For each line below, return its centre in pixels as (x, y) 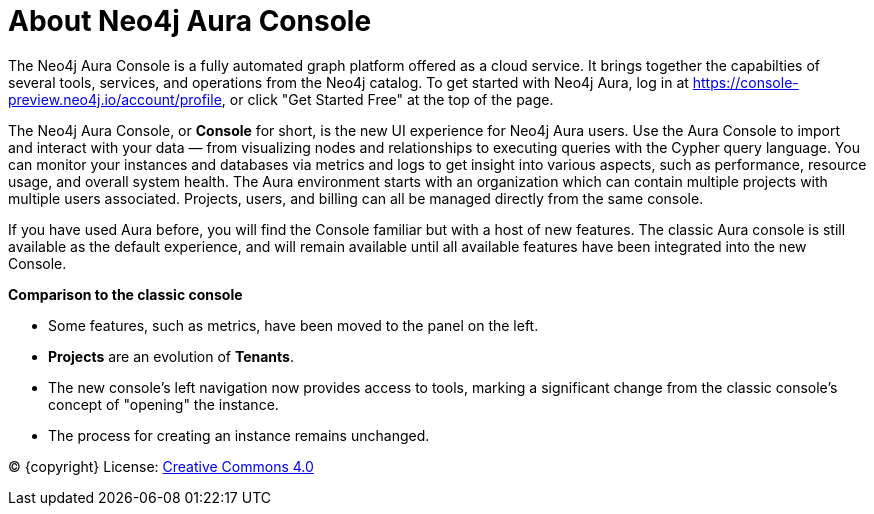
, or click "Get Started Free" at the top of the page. (387, 99)
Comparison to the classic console (125, 294)
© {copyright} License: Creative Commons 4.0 (161, 466)
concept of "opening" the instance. (163, 404)
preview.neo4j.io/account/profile (115, 99)
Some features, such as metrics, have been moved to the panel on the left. (293, 325)
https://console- (745, 82)
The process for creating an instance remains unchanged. (239, 435)
